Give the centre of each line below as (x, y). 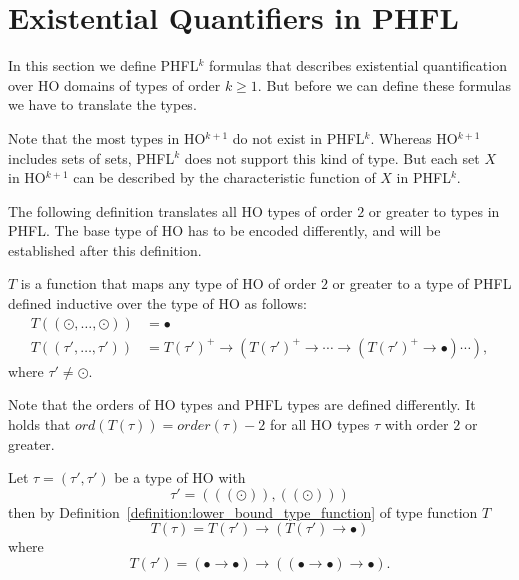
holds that (39, 423)
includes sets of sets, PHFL (91, 157)
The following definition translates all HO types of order (180, 210)
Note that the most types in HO (107, 137)
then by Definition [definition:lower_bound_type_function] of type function (243, 511)
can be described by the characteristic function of (224, 177)
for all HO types (319, 423)
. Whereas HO (414, 137)
